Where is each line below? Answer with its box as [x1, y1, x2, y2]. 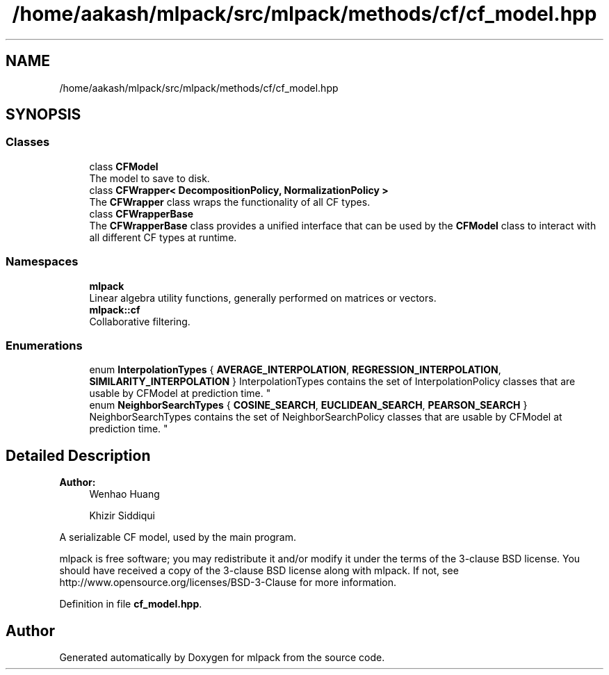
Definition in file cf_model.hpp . [59, 598, 202, 610]
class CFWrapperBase [89, 207, 194, 220]
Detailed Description [6, 446, 151, 464]
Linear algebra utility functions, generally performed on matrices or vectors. [89, 291, 437, 304]
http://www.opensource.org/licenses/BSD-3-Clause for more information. [59, 576, 396, 589]
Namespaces [6, 254, 79, 269]
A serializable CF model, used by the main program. [59, 531, 296, 544]
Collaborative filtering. [89, 315, 190, 327]
